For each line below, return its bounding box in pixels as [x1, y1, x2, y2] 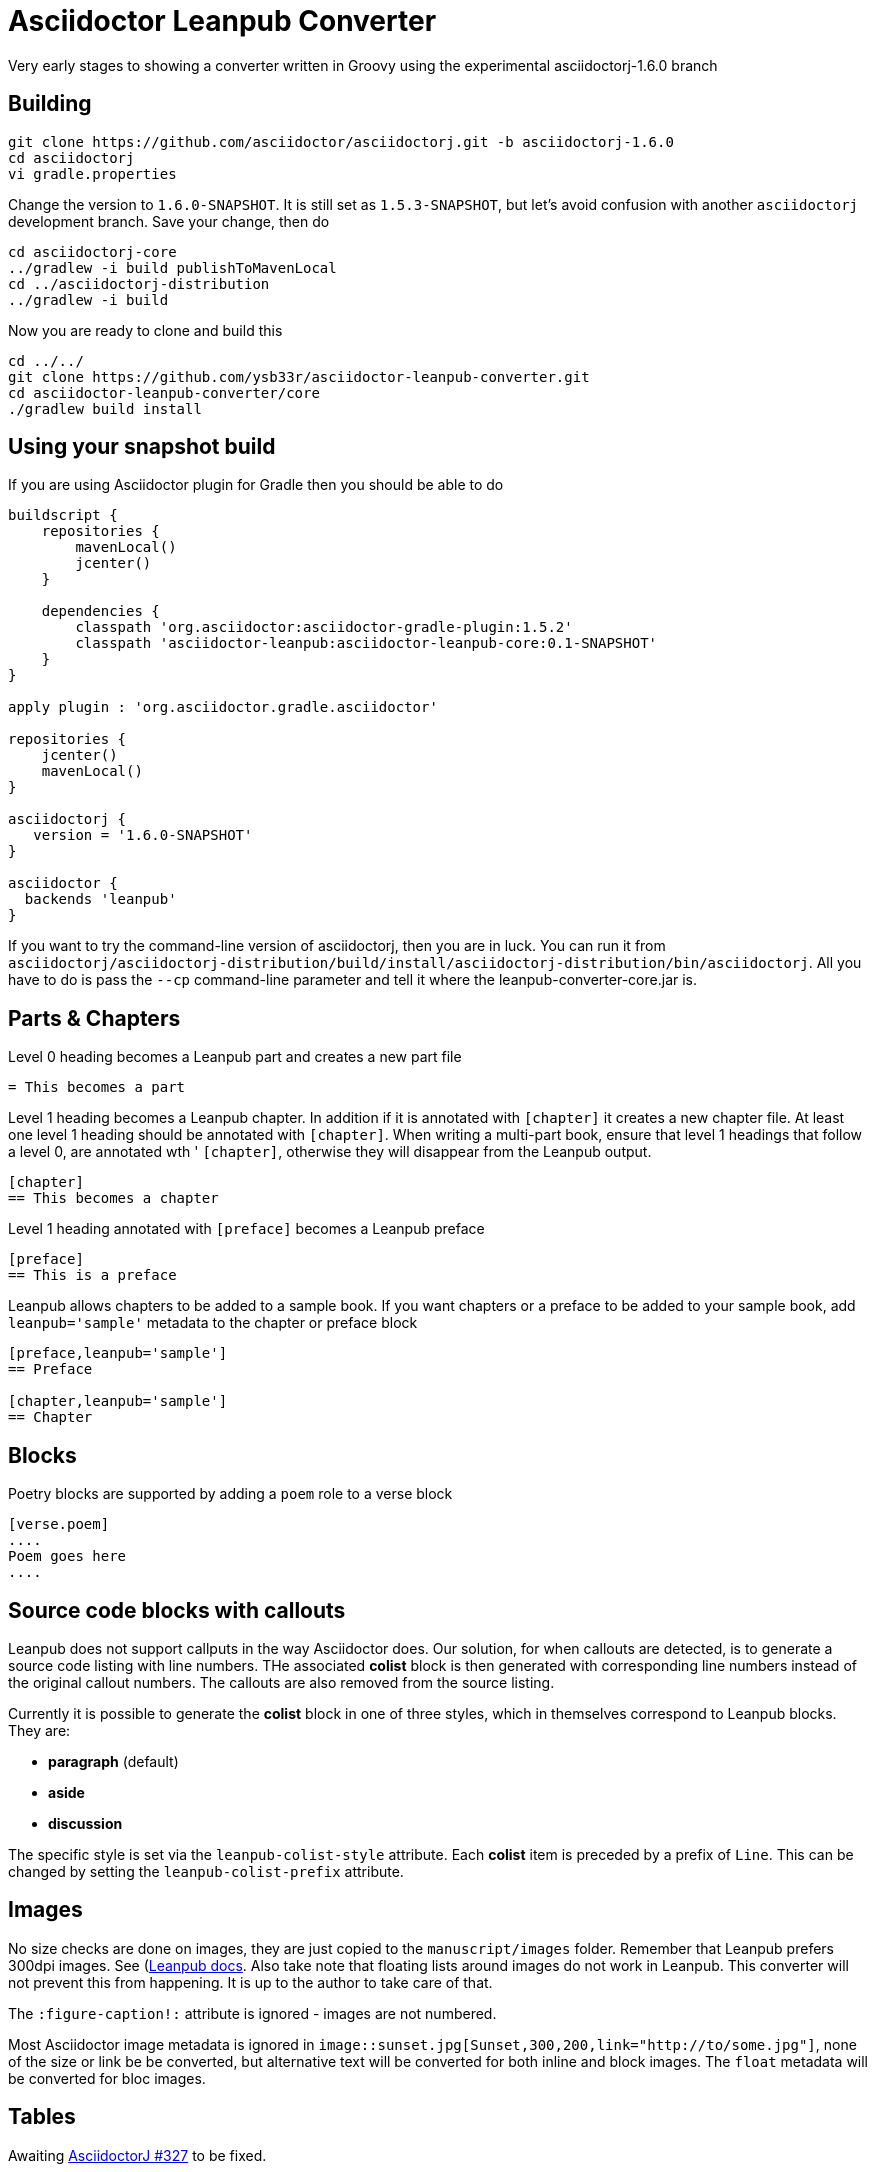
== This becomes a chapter [8, 1190, 219, 1207]
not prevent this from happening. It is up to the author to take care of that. [8, 1973, 493, 1991]
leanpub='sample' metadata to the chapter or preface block [8, 1314, 418, 1332]
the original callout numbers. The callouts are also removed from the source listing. [8, 1673, 555, 1691]
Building [8, 91, 92, 117]
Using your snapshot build [8, 434, 276, 460]
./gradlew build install [8, 400, 202, 417]
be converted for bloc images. [8, 2069, 206, 2087]
